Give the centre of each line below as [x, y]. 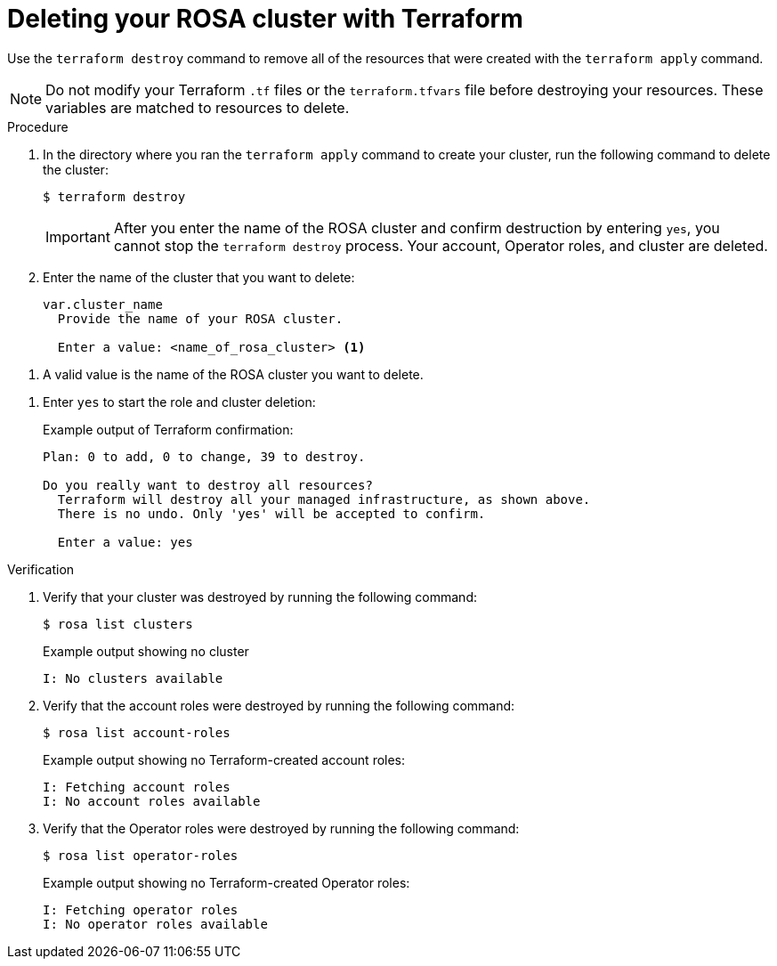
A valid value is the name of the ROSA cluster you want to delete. [233, 374]
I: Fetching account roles [137, 787]
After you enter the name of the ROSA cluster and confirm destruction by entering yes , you [417, 227]
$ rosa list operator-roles [141, 855]
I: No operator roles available [155, 924]
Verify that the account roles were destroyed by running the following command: [279, 705]
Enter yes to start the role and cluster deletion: [179, 402]
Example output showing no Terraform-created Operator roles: [227, 882]
